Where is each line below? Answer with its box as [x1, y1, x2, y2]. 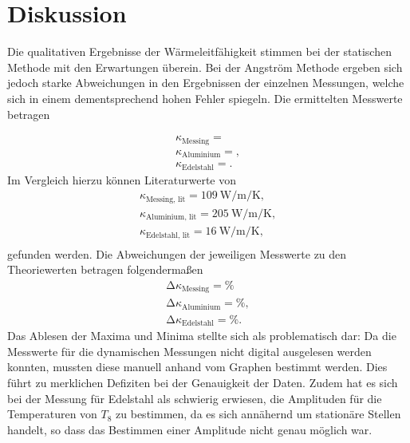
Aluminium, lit [145, 213, 197, 222]
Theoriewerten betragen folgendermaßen [7, 261, 203, 278]
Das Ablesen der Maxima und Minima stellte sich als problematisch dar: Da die [7, 327, 396, 344]
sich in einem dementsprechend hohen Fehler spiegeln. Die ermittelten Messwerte [7, 89, 403, 106]
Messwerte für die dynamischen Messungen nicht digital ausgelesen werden [7, 342, 372, 359]
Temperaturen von [7, 405, 97, 422]
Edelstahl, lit [145, 231, 191, 239]
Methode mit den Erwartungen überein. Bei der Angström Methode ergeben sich [7, 58, 403, 75]
